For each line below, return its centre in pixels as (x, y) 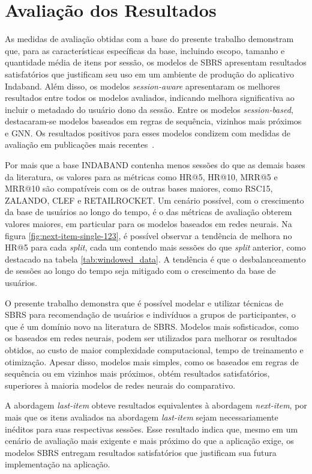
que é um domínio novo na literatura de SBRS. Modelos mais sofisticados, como (152, 326)
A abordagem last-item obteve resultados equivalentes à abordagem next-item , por (156, 405)
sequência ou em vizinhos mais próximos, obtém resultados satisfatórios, (137, 373)
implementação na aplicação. (58, 464)
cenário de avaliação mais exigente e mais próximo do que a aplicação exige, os (149, 441)
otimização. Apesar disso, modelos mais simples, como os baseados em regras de (152, 361)
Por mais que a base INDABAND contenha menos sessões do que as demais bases (155, 165)
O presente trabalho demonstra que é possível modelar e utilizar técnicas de (144, 302)
